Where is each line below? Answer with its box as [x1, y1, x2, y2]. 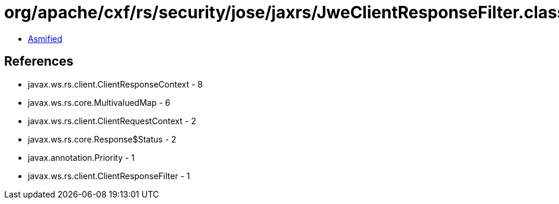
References [4, 54, 74, 69]
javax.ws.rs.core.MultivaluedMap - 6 [28, 97, 171, 108]
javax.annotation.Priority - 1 [28, 152, 135, 163]
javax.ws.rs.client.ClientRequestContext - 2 [28, 115, 196, 126]
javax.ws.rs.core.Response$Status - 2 [28, 134, 177, 144]
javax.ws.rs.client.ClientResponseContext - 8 [28, 79, 203, 89]
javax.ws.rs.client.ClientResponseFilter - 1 [28, 170, 190, 181]
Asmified [28, 33, 63, 44]
